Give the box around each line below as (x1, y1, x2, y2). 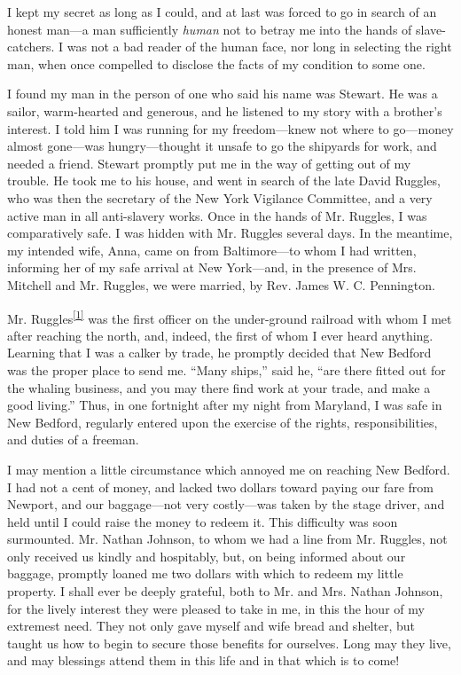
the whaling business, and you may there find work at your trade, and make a (7, 378, 431, 396)
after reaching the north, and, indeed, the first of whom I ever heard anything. (7, 326, 434, 344)
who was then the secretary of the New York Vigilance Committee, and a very (7, 188, 433, 207)
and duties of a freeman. (7, 430, 139, 449)
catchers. (7, 37, 55, 56)
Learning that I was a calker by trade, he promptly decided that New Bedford (7, 343, 432, 362)
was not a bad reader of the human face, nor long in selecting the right (66, 37, 452, 56)
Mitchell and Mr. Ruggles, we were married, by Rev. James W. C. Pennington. (7, 275, 435, 294)
